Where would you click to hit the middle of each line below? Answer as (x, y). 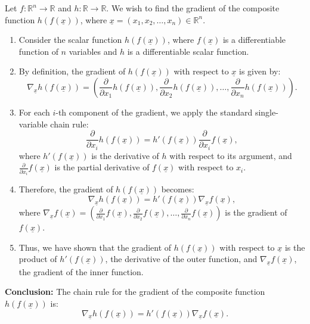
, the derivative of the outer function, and (181, 259)
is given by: (260, 71)
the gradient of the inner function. (81, 271)
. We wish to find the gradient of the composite (193, 8)
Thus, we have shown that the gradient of (95, 247)
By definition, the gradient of (72, 71)
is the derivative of (125, 155)
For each (34, 112)
